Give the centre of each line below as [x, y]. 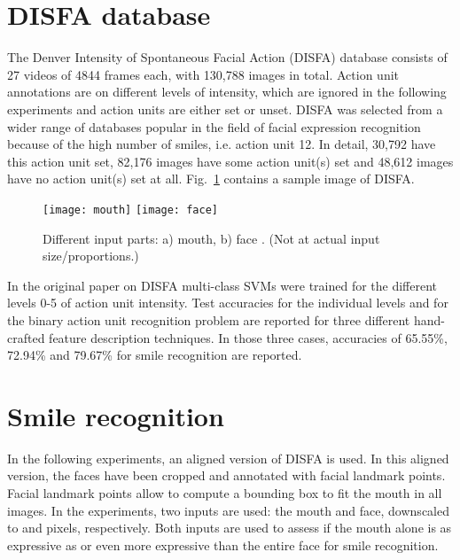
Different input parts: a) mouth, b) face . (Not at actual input [211, 238]
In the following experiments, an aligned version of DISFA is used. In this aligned [228, 458]
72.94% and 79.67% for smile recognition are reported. [155, 355]
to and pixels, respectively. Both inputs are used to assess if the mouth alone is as [230, 528]
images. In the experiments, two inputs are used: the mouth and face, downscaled [228, 510]
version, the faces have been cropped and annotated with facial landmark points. [226, 475]
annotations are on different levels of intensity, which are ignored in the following [227, 92]
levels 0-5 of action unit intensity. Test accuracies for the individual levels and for [228, 303]
